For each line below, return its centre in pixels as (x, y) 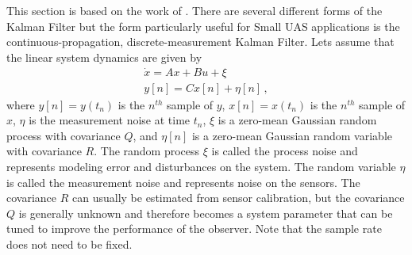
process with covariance (64, 135)
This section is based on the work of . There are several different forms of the (194, 10)
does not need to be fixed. (69, 244)
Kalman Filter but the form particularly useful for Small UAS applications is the (203, 26)
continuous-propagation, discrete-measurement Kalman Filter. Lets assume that (200, 42)
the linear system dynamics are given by (104, 57)
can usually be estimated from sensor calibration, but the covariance (239, 198)
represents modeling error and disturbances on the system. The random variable (201, 167)
